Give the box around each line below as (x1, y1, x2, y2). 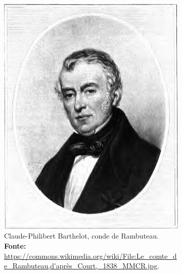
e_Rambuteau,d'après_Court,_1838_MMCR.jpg (4, 260, 158, 271)
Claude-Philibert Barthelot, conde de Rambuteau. (4, 230, 159, 241)
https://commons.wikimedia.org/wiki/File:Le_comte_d (4, 250, 177, 261)
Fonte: (4, 241, 26, 251)
